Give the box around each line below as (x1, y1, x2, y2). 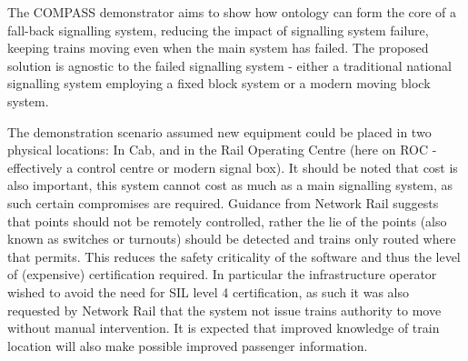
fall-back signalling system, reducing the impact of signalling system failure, (7, 20, 429, 39)
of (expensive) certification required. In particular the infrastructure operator (7, 265, 437, 284)
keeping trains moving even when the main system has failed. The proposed (7, 38, 429, 57)
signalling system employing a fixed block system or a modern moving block (7, 74, 431, 93)
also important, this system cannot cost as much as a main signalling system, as (7, 175, 453, 195)
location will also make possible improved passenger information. (7, 336, 368, 355)
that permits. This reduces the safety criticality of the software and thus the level (7, 246, 461, 266)
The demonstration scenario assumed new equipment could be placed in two (7, 122, 432, 141)
